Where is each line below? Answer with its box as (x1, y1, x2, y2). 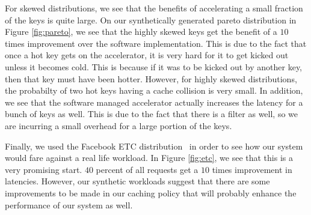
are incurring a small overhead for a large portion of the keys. (5, 119, 232, 132)
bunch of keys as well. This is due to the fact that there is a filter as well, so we (5, 107, 298, 120)
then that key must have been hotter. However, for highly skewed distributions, (5, 72, 297, 85)
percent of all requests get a (96, 163, 199, 175)
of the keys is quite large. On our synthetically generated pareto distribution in (5, 13, 297, 26)
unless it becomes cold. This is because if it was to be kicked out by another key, (5, 60, 303, 73)
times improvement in (212, 163, 292, 175)
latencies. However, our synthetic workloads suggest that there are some (5, 175, 270, 187)
